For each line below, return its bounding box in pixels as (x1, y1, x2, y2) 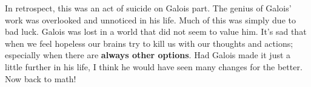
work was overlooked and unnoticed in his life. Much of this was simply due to (5, 13, 296, 26)
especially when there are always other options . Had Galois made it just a (5, 49, 291, 61)
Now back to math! (5, 72, 76, 85)
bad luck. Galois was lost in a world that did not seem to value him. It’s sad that (5, 25, 307, 38)
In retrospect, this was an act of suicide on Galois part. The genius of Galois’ (5, 2, 292, 14)
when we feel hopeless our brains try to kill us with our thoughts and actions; (5, 37, 293, 49)
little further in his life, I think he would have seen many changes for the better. (5, 60, 303, 73)
